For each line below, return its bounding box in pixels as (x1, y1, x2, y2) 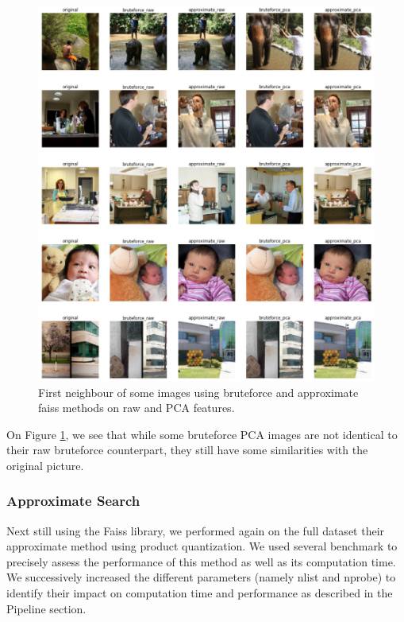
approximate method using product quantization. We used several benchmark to (6, 538, 398, 554)
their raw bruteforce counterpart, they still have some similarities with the (6, 441, 368, 458)
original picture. (6, 457, 84, 473)
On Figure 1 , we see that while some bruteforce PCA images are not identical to (6, 426, 398, 442)
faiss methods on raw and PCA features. (38, 399, 235, 416)
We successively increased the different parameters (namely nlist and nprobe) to (6, 569, 396, 585)
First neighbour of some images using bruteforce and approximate (38, 383, 359, 400)
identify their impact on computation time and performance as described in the (6, 585, 393, 601)
